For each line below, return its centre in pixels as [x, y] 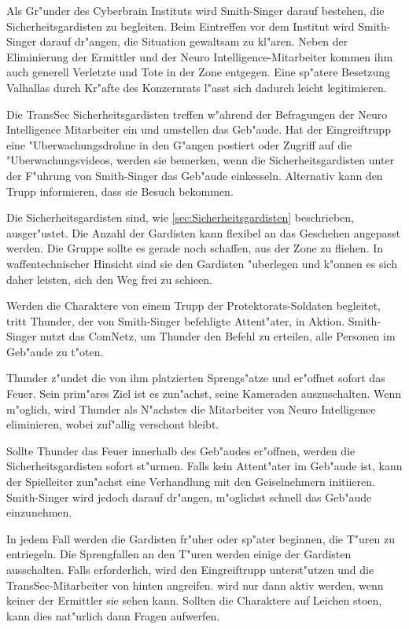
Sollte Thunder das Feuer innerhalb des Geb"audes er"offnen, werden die [181, 450]
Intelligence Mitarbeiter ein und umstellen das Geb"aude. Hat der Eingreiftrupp [199, 129]
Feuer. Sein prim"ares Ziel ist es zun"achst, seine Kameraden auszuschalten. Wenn [204, 394]
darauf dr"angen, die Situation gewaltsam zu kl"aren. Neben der [194, 41]
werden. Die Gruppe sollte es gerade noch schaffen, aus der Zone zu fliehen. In [195, 248]
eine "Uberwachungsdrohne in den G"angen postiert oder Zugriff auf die [179, 144]
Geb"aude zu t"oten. [55, 351]
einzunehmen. [39, 512]
